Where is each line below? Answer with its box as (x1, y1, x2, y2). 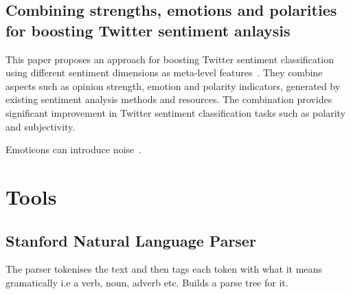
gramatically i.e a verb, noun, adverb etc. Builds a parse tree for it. (5, 275, 288, 289)
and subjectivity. (5, 119, 76, 133)
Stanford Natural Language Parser (5, 229, 256, 251)
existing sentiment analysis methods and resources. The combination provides (5, 92, 332, 106)
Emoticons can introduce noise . (5, 142, 141, 157)
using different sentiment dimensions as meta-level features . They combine (5, 65, 323, 80)
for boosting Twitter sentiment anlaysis (5, 19, 291, 41)
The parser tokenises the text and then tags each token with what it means (5, 262, 322, 276)
